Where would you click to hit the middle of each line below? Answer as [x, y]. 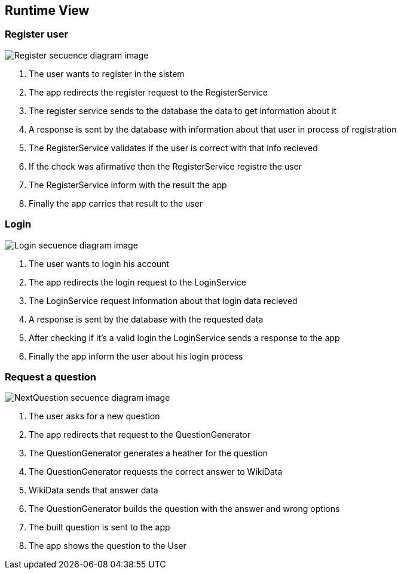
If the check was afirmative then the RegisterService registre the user [165, 166]
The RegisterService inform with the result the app [128, 185]
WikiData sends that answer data [94, 490]
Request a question [50, 377]
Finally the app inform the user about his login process [136, 356]
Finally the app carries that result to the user [116, 203]
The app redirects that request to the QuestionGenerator [140, 435]
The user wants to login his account [99, 263]
